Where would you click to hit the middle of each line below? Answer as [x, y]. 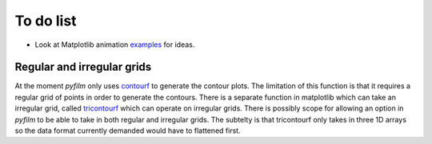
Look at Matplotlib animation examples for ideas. [115, 45]
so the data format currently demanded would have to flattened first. [128, 130]
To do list [46, 21]
